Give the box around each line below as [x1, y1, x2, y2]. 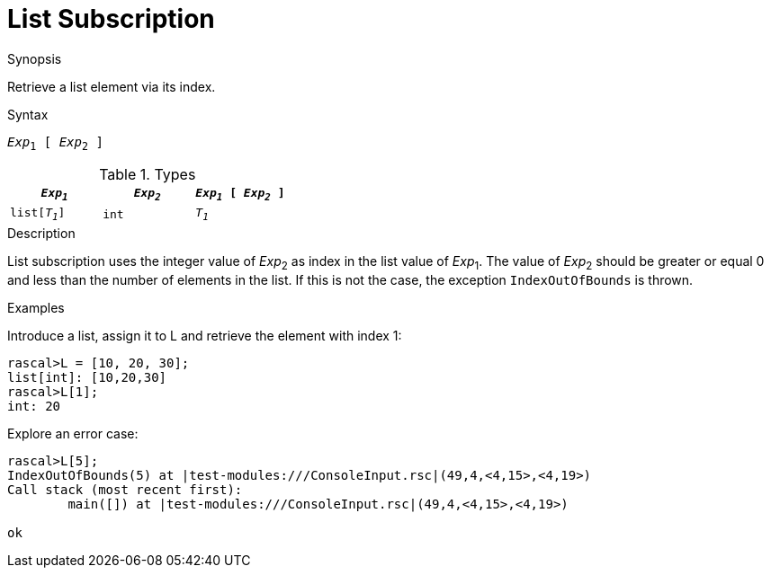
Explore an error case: [7, 425, 139, 441]
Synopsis [7, 50, 62, 66]
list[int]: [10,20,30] [7, 369, 167, 385]
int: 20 [7, 398, 61, 413]
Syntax [7, 106, 49, 122]
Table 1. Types [99, 164, 196, 183]
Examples [7, 299, 65, 315]
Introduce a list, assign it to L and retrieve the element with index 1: [7, 327, 402, 343]
